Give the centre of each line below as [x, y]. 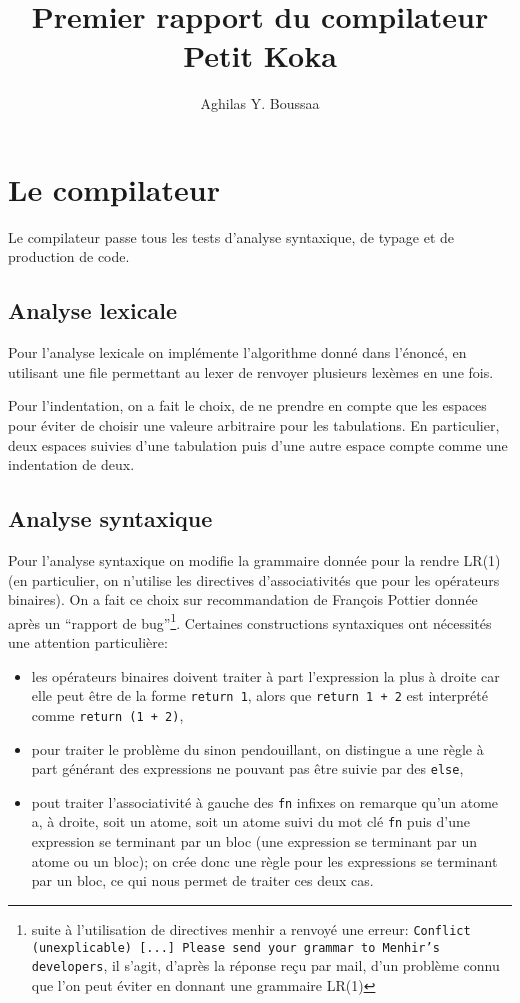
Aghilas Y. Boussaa [260, 103]
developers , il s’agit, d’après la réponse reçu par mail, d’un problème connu [265, 965]
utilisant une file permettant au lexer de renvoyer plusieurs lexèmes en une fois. [251, 371]
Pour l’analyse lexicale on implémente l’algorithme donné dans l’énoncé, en [237, 352]
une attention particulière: [88, 642]
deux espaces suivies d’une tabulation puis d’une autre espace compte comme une [258, 444]
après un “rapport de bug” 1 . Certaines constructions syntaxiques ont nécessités [250, 621]
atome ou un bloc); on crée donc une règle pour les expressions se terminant [264, 860]
